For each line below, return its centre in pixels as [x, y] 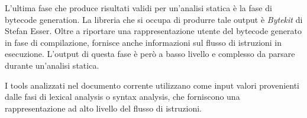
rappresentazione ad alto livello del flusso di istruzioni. [103, 108]
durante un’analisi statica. [52, 65]
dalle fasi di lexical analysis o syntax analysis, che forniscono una [122, 97]
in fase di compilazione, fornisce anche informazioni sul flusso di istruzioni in [143, 42]
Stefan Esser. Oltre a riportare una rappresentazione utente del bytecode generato [153, 31]
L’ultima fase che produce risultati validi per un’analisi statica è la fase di [138, 8]
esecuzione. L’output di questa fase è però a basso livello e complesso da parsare [150, 54]
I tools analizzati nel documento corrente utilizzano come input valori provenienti [152, 85]
